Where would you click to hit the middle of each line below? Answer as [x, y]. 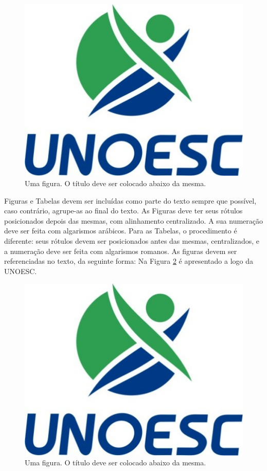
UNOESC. [21, 271]
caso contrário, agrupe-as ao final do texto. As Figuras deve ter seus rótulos [123, 211]
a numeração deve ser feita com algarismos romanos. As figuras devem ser [121, 251]
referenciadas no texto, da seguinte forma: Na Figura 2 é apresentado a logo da [129, 261]
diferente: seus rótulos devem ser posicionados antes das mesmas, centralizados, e [132, 240]
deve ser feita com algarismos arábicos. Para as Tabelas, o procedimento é [121, 231]
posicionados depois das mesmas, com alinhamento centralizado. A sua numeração [134, 220]
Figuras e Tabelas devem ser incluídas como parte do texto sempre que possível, [130, 200]
